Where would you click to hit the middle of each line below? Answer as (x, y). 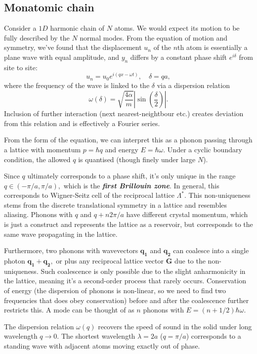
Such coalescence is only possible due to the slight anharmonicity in (143, 271)
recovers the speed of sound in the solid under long (175, 326)
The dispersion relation (39, 326)
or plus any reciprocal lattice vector (110, 261)
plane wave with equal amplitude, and (62, 57)
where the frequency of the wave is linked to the (77, 85)
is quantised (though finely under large (137, 159)
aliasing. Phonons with (38, 214)
